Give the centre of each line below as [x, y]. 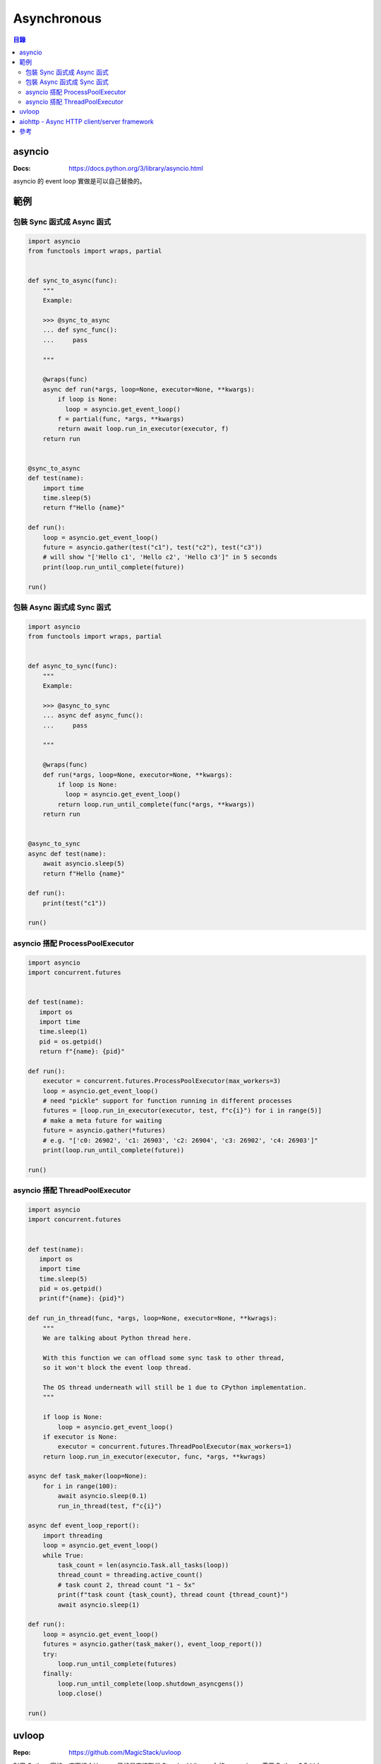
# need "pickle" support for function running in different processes [168, 1101]
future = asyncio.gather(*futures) [104, 1130]
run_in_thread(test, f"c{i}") [110, 1506]
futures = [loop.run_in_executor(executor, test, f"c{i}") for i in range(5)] [182, 1111]
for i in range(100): [80, 1486]
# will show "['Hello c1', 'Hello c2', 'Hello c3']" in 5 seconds [160, 557]
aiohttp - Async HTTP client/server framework [87, 121]
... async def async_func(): [93, 715]
